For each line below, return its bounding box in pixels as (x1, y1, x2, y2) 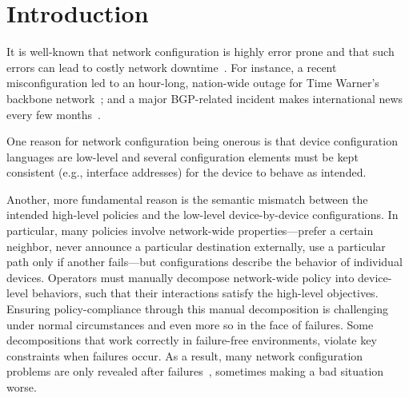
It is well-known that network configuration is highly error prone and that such (6, 43, 395, 60)
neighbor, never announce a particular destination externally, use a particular (6, 237, 386, 254)
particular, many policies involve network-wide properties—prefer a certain (6, 222, 374, 239)
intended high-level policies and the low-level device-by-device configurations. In (6, 206, 399, 223)
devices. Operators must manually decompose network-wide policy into (6, 269, 355, 285)
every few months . (6, 105, 101, 122)
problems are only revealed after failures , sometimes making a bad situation (6, 363, 384, 380)
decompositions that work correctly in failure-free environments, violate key (6, 332, 377, 348)
